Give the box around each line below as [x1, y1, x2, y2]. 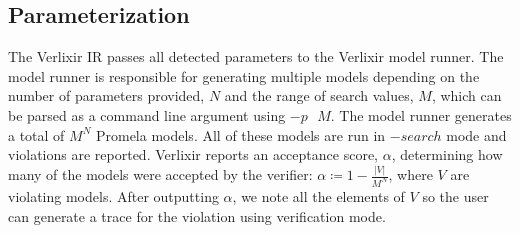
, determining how [391, 144, 503, 165]
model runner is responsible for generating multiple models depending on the [8, 65, 480, 86]
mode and [446, 124, 507, 145]
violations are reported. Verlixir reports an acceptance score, [8, 144, 378, 165]
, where [388, 164, 433, 185]
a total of [8, 124, 65, 145]
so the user [422, 185, 489, 206]
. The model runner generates [330, 104, 512, 125]
